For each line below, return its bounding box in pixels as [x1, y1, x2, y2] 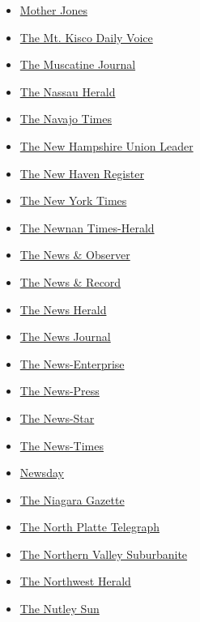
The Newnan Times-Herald [19, 219, 155, 236]
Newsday [19, 464, 64, 481]
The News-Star [19, 409, 95, 426]
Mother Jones [19, 2, 87, 18]
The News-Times [19, 437, 104, 454]
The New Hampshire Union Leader [19, 137, 194, 154]
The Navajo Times [19, 110, 113, 127]
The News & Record [19, 273, 121, 290]
